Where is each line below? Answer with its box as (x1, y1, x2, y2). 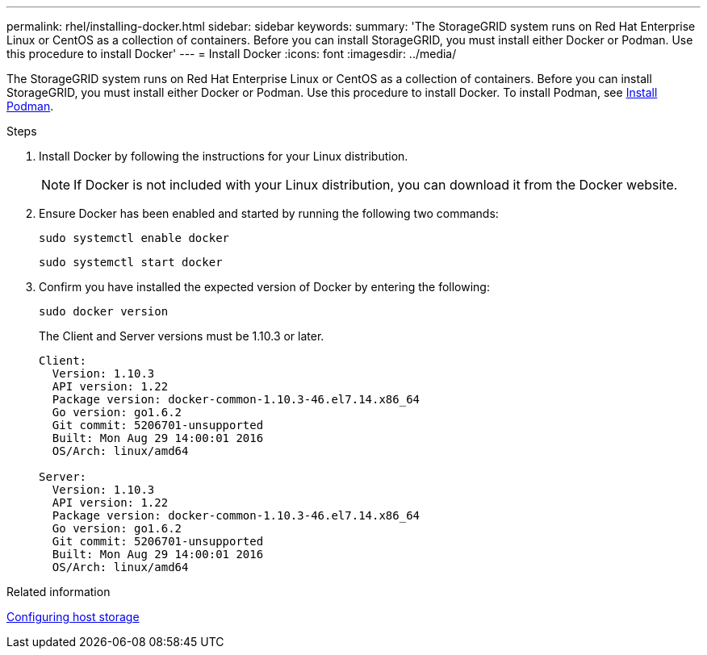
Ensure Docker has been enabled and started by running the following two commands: (39, 207, 499, 220)
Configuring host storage (6, 610, 140, 624)
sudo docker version (39, 305, 169, 318)
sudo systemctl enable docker (39, 232, 230, 244)
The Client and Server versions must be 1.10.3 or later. (39, 329, 324, 343)
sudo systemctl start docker (39, 256, 223, 269)
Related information (6, 585, 111, 599)
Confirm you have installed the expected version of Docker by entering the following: (39, 280, 490, 294)
